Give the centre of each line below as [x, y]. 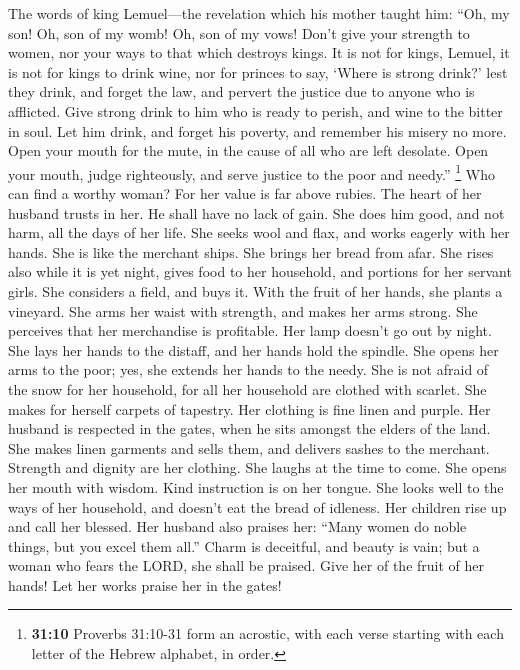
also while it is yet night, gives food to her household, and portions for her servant [260, 271]
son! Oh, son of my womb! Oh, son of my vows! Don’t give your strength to [239, 32]
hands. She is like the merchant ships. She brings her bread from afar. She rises [251, 251]
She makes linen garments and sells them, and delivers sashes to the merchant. [249, 447]
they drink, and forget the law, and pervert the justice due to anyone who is [241, 91]
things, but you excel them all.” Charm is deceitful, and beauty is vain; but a [244, 545]
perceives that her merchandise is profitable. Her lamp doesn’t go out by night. [250, 330]
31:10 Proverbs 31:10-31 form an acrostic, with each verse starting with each [267, 633]
